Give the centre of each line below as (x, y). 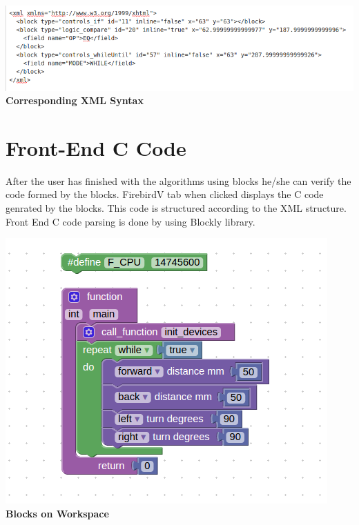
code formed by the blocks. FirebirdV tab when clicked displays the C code (165, 194)
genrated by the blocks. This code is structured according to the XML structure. (176, 208)
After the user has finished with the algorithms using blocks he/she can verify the (178, 180)
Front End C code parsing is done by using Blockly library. (130, 221)
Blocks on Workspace (57, 513)
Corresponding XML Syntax (75, 100)
